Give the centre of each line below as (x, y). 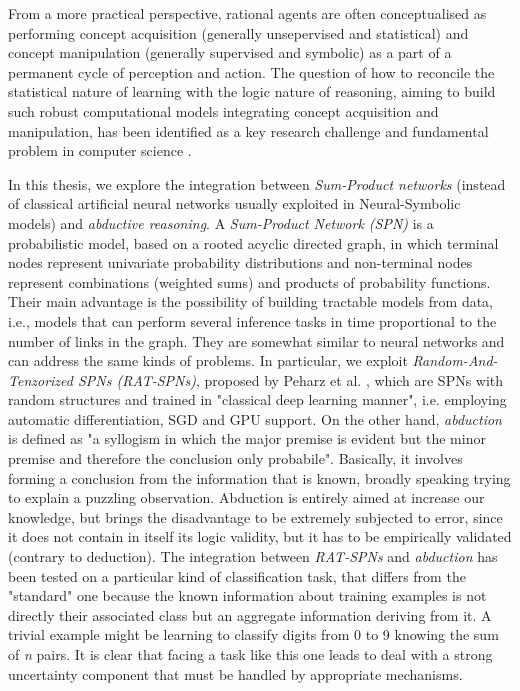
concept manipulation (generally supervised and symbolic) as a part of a (230, 52)
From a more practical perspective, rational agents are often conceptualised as (247, 13)
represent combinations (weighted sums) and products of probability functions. (249, 281)
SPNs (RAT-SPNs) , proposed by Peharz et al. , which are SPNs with (290, 379)
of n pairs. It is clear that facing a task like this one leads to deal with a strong (250, 654)
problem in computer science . (100, 150)
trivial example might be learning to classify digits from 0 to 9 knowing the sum (253, 634)
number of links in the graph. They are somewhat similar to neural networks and (256, 340)
